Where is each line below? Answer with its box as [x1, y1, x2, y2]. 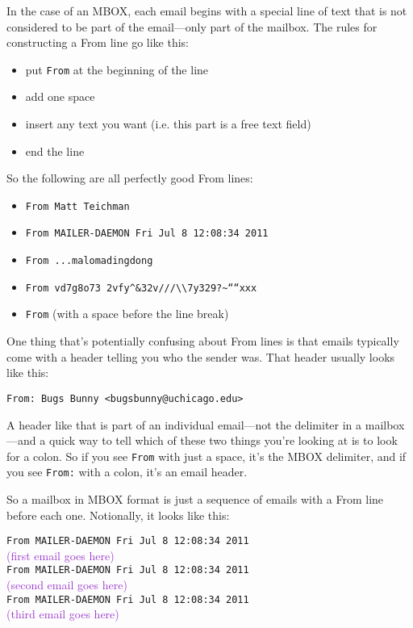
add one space [25, 88, 95, 105]
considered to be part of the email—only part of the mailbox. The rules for [6, 18, 378, 35]
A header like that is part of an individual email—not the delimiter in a [6, 416, 362, 433]
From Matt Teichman [25, 200, 130, 212]
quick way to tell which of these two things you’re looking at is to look [48, 432, 398, 449]
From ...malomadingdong [25, 255, 153, 267]
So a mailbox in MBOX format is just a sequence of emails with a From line [6, 491, 384, 508]
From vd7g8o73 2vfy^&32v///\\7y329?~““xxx [25, 282, 257, 294]
